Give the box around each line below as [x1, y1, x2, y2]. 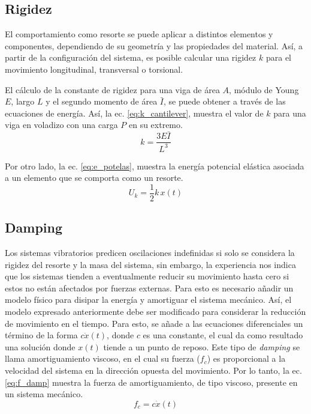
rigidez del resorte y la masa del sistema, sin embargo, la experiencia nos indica [5, 258, 296, 270]
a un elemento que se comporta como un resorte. [5, 171, 183, 184]
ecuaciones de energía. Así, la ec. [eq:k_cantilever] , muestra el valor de [5, 106, 264, 119]
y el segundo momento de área [46, 95, 158, 108]
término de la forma [5, 329, 78, 341]
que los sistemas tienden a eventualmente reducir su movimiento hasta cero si [5, 270, 289, 282]
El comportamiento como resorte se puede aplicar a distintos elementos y [5, 28, 273, 40]
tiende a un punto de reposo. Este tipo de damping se [103, 340, 300, 353]
